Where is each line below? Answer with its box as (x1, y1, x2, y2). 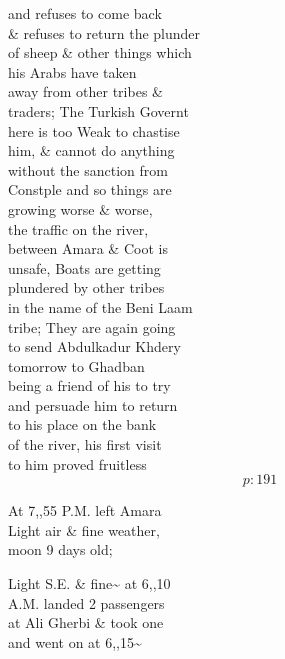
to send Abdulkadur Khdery (8, 336, 181, 357)
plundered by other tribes (8, 277, 165, 298)
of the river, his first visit (8, 434, 162, 455)
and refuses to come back (8, 3, 162, 23)
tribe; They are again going (8, 316, 176, 337)
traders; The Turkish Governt (8, 100, 189, 121)
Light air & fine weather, (8, 519, 160, 540)
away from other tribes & (8, 81, 163, 102)
